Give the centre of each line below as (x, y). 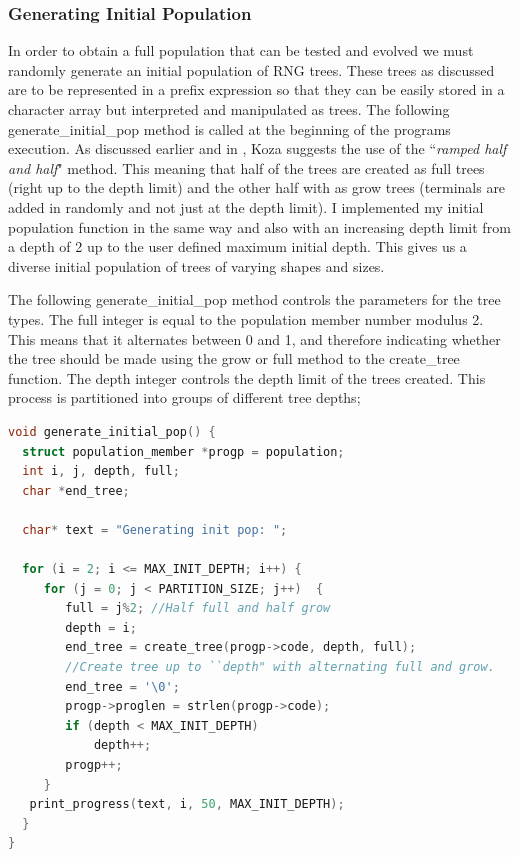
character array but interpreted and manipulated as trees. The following (229, 109)
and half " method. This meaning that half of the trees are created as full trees (246, 167)
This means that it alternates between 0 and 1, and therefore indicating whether (254, 338)
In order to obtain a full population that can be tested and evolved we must (241, 50)
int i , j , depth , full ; (101, 471)
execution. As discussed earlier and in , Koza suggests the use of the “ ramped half (257, 148)
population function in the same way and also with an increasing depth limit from (259, 226)
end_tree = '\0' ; (122, 686)
